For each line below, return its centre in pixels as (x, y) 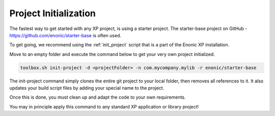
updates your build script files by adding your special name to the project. (87, 88)
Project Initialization (53, 13)
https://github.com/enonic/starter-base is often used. (65, 35)
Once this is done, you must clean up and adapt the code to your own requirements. (98, 97)
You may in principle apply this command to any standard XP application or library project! (104, 106)
